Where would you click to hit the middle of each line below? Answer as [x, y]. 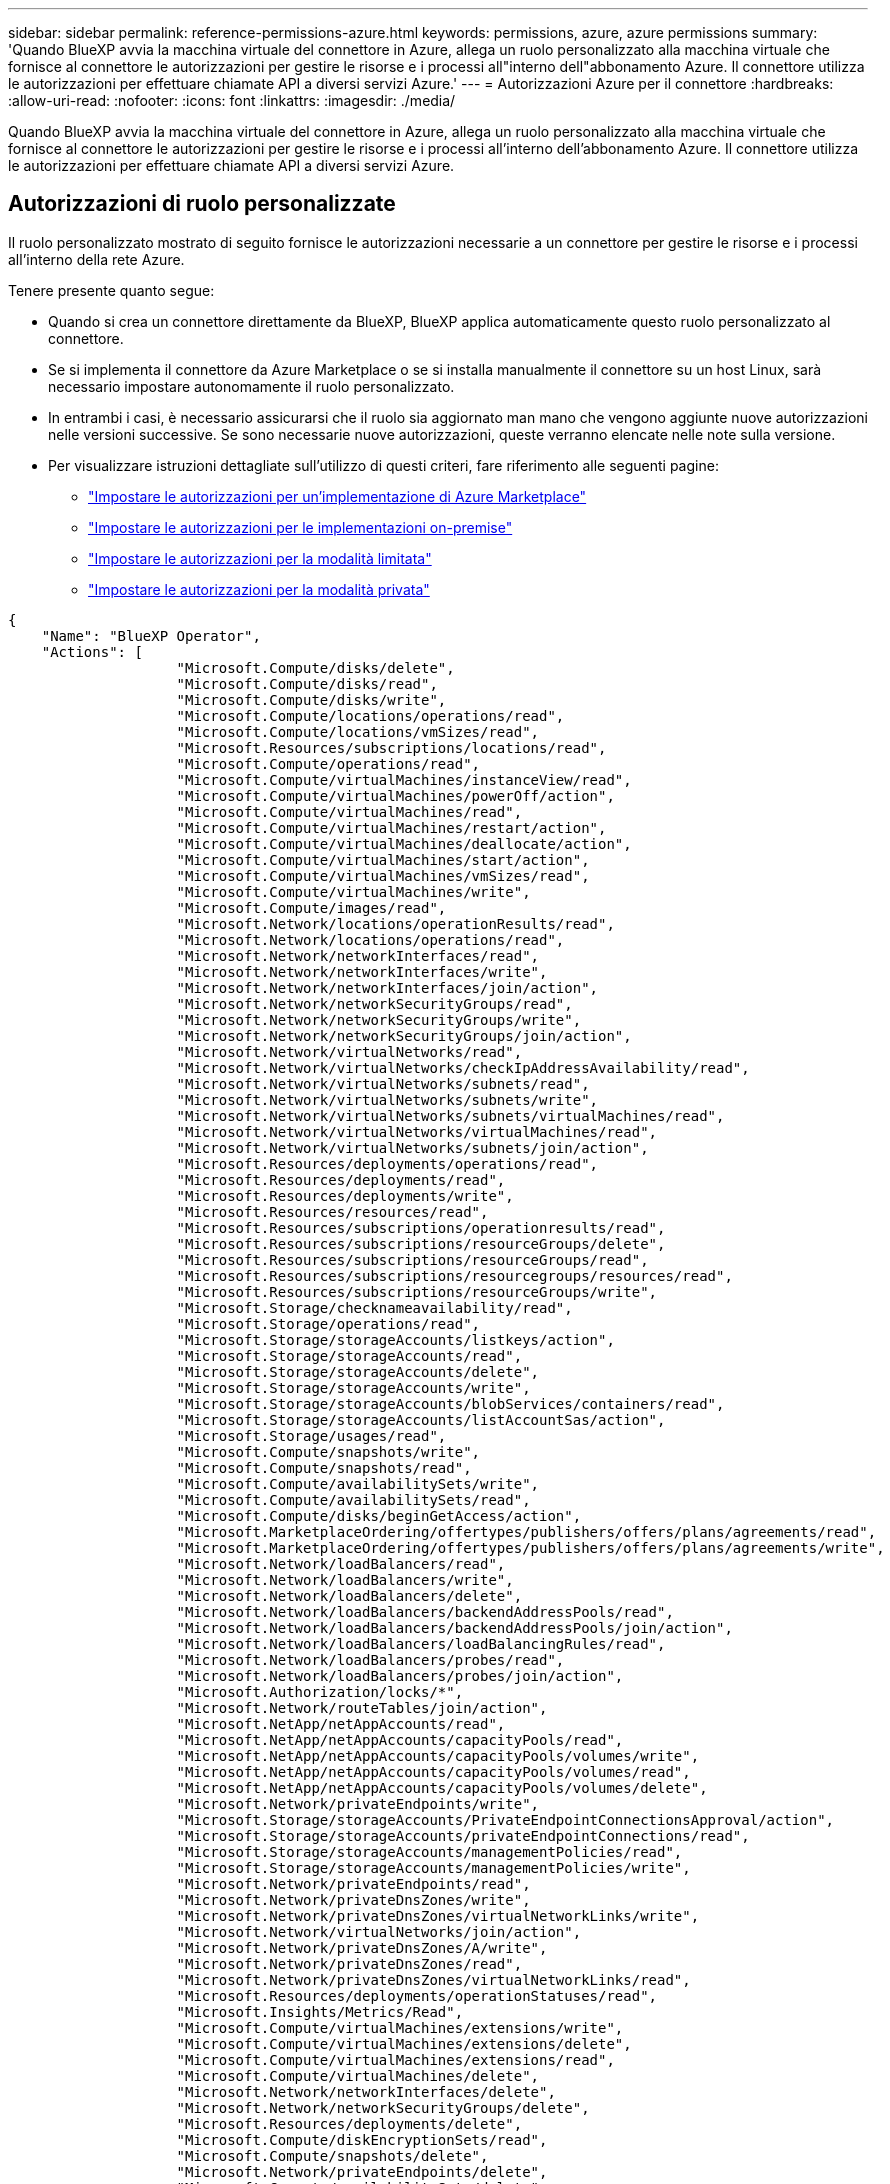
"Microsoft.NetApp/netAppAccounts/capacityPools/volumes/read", [433, 1771]
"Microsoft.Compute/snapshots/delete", [332, 2155]
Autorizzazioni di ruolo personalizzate [202, 204]
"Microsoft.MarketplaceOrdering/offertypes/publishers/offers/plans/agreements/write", [530, 1547]
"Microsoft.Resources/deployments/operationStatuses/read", [417, 1995]
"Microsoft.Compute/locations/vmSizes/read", [358, 731]
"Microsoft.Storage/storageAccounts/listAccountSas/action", [421, 1419]
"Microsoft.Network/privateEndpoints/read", [353, 1883]
